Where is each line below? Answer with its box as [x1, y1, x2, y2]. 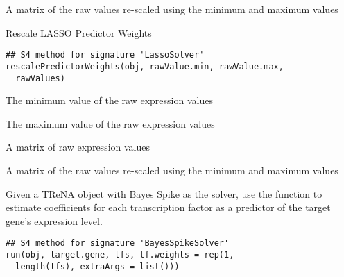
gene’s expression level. [6, 213, 103, 228]
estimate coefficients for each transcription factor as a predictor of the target [6, 200, 331, 215]
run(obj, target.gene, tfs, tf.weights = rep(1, [6, 249, 234, 260]
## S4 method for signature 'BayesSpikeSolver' [6, 238, 230, 249]
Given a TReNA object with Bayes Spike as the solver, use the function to [6, 186, 322, 201]
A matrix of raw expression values [6, 140, 150, 154]
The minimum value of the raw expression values [6, 93, 213, 108]
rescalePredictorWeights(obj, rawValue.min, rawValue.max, [6, 61, 284, 72]
